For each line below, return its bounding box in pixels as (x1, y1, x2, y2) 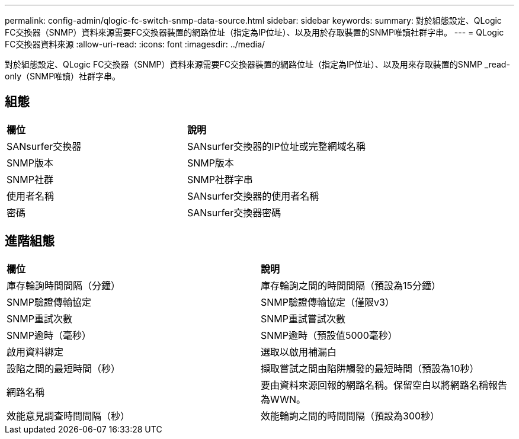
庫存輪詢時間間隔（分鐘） (7, 279, 121, 291)
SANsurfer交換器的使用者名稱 (187, 190, 319, 202)
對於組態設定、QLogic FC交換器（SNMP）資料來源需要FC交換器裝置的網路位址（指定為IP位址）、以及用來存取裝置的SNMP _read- (5, 59, 510, 69)
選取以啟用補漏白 (261, 345, 337, 358)
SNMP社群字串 (187, 173, 253, 185)
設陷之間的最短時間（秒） (7, 362, 121, 374)
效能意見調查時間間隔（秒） (7, 409, 130, 422)
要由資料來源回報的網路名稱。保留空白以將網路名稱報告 (261, 379, 508, 391)
